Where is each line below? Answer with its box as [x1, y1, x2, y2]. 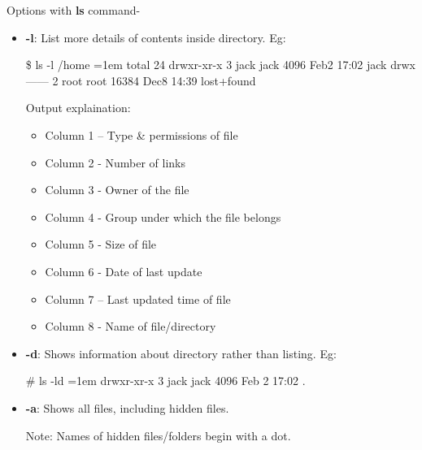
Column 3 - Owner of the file [45, 181, 189, 198]
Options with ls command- [7, 2, 141, 18]
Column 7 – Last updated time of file [45, 290, 231, 307]
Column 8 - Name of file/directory [45, 318, 216, 335]
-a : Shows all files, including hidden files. [25, 399, 229, 416]
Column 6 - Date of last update [45, 262, 202, 279]
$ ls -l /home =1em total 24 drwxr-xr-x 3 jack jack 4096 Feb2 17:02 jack [25, 56, 387, 73]
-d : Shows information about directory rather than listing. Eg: [25, 344, 337, 361]
